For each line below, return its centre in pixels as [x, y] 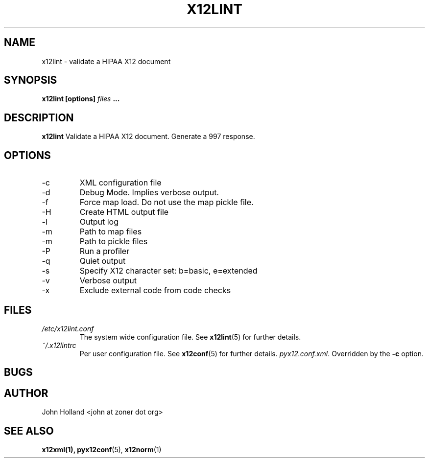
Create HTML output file [124, 212]
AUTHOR [26, 393]
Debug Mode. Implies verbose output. [149, 193]
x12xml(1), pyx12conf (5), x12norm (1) [102, 450]
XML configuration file [120, 183]
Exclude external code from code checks [155, 290]
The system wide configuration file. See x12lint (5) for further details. [190, 337]
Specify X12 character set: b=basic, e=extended [168, 271]
